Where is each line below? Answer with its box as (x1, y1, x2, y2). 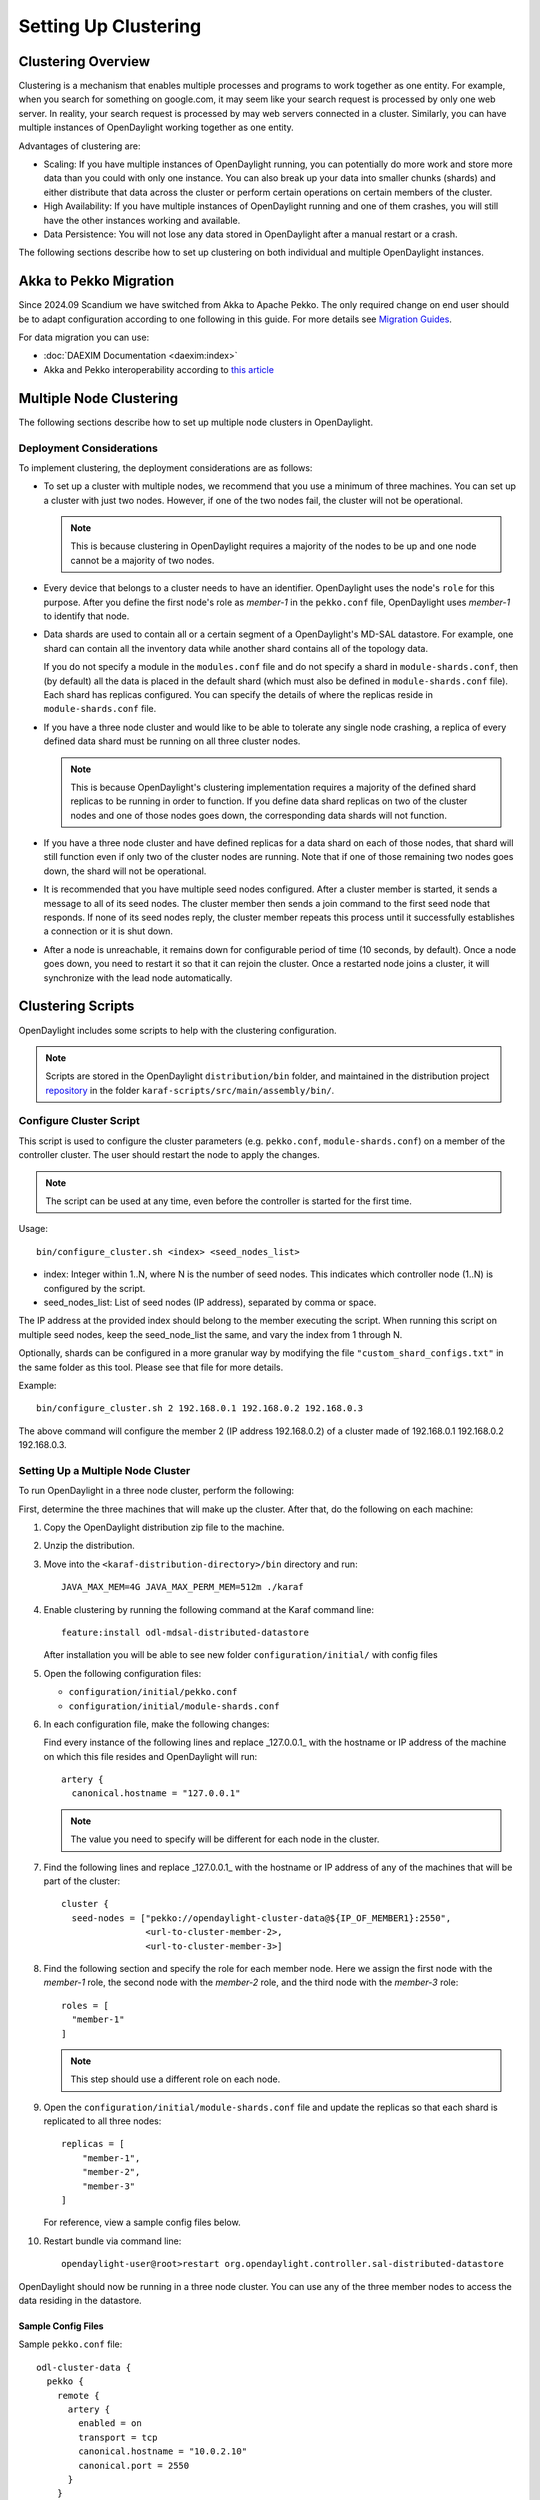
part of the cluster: (43, 1875, 121, 1887)
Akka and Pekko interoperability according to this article (43, 363, 275, 375)
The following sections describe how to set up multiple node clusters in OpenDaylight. (18, 416, 374, 428)
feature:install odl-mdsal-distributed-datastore (61, 1626, 310, 1638)
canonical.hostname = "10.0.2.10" (78, 2446, 248, 2457)
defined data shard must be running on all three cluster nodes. (43, 735, 301, 747)
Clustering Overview (18, 53, 150, 70)
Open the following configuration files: (43, 1667, 202, 1679)
